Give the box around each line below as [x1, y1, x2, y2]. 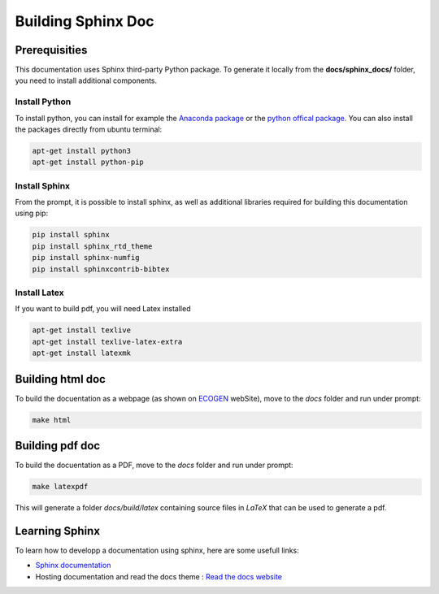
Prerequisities [15, 43, 88, 57]
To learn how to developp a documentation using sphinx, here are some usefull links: [15, 545, 300, 555]
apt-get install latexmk [32, 349, 132, 358]
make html [32, 415, 72, 424]
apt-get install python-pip [32, 158, 144, 167]
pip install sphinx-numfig [32, 253, 140, 262]
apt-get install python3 [32, 146, 132, 155]
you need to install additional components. [15, 76, 158, 85]
